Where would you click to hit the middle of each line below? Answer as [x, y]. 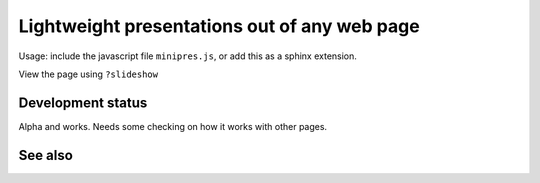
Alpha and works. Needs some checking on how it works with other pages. [173, 126]
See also [46, 155]
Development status [83, 102]
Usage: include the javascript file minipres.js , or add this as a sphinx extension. [187, 56]
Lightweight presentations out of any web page [219, 26]
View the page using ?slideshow [88, 74]
